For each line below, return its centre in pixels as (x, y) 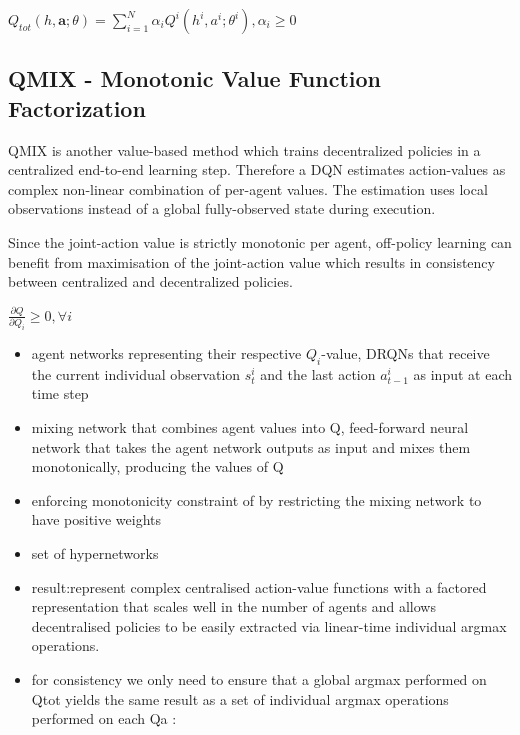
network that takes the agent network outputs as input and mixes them (251, 446)
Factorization (77, 107)
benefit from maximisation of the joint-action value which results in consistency (251, 261)
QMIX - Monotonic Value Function (195, 78)
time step (60, 393)
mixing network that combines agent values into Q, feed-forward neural (250, 427)
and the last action (318, 373)
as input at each (462, 373)
